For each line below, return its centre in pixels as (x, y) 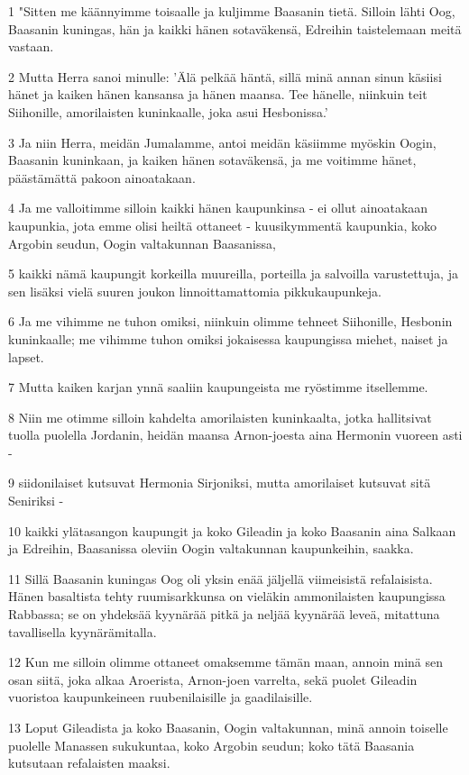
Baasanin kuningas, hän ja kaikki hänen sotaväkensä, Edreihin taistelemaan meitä (235, 28)
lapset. (26, 356)
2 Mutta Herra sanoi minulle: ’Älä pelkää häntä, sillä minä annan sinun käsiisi (225, 76)
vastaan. (31, 46)
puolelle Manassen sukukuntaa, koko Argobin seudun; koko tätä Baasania (212, 745)
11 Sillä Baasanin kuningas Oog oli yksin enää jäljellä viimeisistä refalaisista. (221, 578)
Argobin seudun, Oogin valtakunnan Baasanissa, (142, 243)
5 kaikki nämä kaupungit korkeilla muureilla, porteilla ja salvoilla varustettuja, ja (233, 274)
